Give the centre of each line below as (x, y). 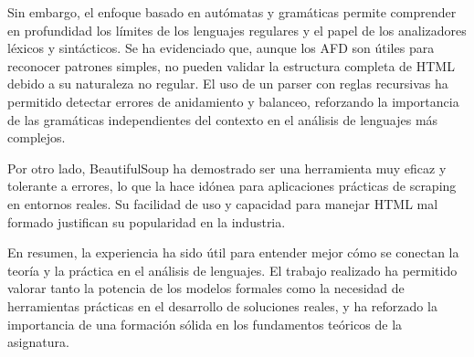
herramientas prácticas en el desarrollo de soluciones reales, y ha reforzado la (222, 305)
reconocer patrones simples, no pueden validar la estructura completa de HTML (231, 65)
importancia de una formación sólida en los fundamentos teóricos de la (205, 324)
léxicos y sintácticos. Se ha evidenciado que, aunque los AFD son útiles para (221, 48)
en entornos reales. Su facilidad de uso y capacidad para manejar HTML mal (223, 203)
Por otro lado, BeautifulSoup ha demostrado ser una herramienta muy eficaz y (227, 168)
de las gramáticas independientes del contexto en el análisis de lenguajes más (223, 119)
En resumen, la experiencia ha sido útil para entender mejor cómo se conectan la (233, 252)
